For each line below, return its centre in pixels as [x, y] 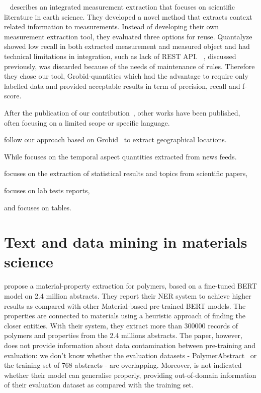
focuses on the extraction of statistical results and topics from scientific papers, [126, 173]
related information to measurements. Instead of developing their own [111, 26]
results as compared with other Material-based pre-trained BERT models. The [125, 305]
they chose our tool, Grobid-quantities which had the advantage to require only [126, 76]
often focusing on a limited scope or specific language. [87, 122]
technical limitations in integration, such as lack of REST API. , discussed [120, 56]
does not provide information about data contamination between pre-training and [130, 345]
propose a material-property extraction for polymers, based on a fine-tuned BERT [130, 286]
